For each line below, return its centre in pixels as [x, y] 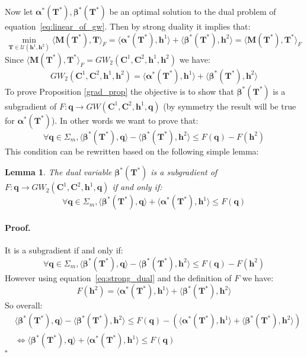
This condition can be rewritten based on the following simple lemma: [132, 151]
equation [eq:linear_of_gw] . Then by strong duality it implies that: [128, 26]
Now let [19, 11]
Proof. [18, 227]
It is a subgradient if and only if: [64, 250]
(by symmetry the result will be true [230, 106]
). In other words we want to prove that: [125, 120]
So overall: [24, 305]
